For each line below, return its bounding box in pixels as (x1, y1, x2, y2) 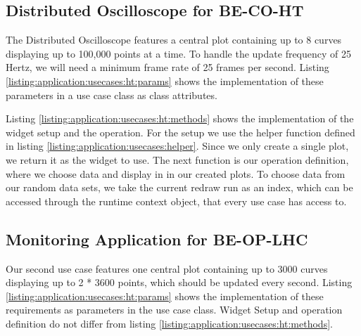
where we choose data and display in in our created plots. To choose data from (6, 166, 346, 181)
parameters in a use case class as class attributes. (6, 87, 217, 102)
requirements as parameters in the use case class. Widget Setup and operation (6, 302, 343, 317)
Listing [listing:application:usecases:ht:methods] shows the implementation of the (6, 111, 354, 126)
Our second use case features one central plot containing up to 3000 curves (6, 261, 328, 276)
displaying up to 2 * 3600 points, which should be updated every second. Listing (6, 275, 353, 290)
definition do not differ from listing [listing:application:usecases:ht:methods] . (6, 316, 333, 330)
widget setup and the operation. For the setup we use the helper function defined (6, 124, 355, 139)
